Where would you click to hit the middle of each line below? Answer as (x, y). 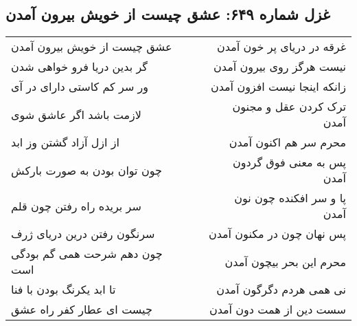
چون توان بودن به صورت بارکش (87, 170)
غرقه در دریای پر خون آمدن (281, 47)
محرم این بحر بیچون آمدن (285, 261)
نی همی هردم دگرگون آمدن (281, 290)
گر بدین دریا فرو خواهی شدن (79, 67)
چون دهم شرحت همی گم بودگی (87, 254)
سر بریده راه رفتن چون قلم (76, 206)
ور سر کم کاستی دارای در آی (80, 87)
